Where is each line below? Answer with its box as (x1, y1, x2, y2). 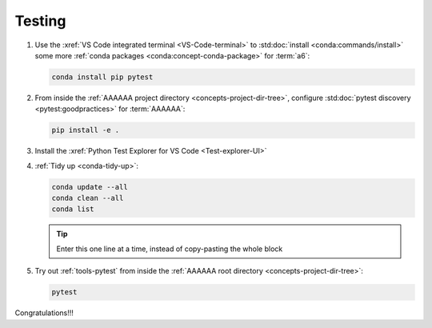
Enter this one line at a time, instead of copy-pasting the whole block (56, 244, 283, 254)
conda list (51, 205, 94, 214)
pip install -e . (51, 126, 120, 135)
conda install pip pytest (51, 72, 154, 82)
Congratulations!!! (14, 308, 74, 318)
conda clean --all (51, 194, 124, 203)
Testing (14, 12, 66, 30)
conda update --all (51, 182, 128, 191)
